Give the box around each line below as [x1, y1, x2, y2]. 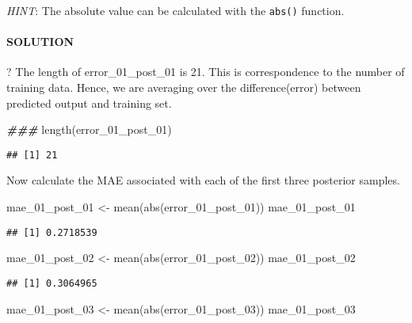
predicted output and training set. [6, 94, 172, 111]
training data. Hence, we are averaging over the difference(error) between [6, 79, 361, 96]
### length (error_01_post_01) [6, 121, 172, 138]
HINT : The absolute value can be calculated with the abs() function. [6, 2, 345, 18]
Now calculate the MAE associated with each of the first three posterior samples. [6, 172, 400, 188]
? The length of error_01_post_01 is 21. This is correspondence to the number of [6, 63, 405, 80]
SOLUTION [6, 33, 74, 50]
